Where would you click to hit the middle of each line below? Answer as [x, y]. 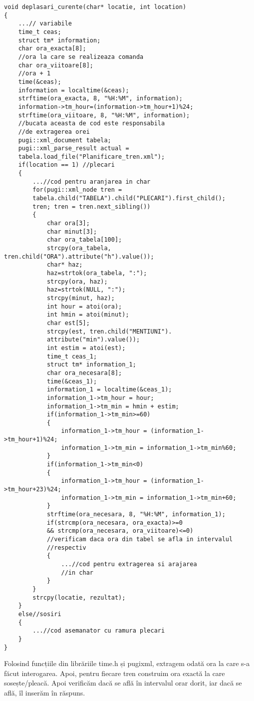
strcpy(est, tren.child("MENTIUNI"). [109, 331]
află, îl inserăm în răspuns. [45, 692]
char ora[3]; [68, 223]
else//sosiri [40, 614]
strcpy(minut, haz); [81, 298]
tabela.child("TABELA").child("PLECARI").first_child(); [129, 198]
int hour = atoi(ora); [84, 306]
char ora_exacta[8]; [52, 49]
